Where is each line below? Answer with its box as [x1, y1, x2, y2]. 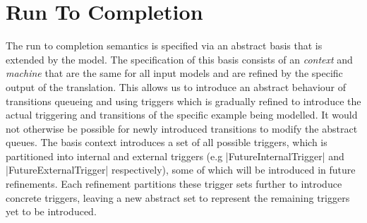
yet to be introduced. [6, 204, 97, 219]
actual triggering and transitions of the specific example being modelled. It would [6, 107, 358, 122]
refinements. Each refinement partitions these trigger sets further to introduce [6, 176, 342, 191]
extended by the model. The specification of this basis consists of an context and [6, 52, 353, 66]
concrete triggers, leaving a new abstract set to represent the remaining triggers [6, 190, 350, 205]
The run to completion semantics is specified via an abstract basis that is [6, 38, 323, 53]
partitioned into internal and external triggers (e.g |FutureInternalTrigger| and [6, 148, 344, 163]
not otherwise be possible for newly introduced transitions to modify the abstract [6, 121, 358, 135]
